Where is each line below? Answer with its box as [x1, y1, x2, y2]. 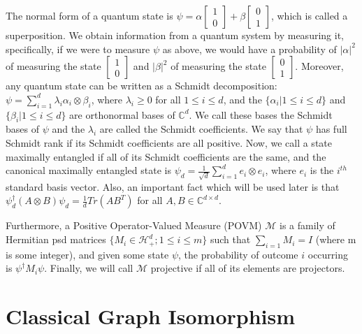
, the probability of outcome [178, 247, 298, 261]
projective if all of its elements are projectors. [150, 261, 345, 275]
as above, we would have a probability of [162, 41, 337, 56]
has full [315, 122, 347, 136]
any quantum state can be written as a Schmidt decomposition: [6, 78, 277, 93]
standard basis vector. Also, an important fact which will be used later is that [6, 179, 340, 194]
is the [310, 163, 334, 177]
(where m [315, 232, 356, 247]
